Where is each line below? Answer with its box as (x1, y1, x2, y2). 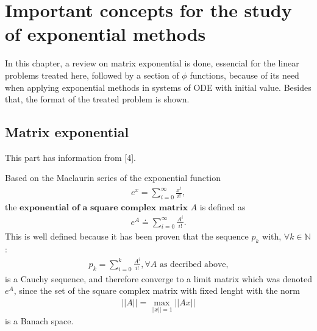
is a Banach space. (5, 315, 74, 327)
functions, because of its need (190, 68, 299, 81)
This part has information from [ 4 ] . (5, 151, 137, 163)
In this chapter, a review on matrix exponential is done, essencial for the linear (5, 57, 299, 69)
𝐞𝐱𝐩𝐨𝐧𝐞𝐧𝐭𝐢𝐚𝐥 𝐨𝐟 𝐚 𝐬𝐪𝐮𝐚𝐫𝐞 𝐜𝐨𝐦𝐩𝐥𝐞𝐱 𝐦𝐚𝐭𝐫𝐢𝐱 (20, 203, 188, 212)
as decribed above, (159, 260, 229, 269)
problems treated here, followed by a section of (5, 68, 179, 81)
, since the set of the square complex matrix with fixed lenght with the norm (13, 284, 300, 297)
